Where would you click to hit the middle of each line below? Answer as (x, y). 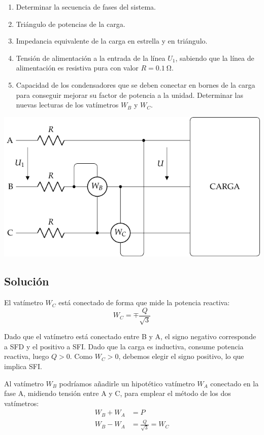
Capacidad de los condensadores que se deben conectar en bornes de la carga (136, 84)
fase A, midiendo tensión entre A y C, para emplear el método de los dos (118, 393)
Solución (27, 281)
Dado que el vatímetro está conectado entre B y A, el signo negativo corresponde (130, 336)
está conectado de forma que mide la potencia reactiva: (144, 302)
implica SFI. (23, 366)
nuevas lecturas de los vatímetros (67, 105)
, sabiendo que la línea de (215, 58)
